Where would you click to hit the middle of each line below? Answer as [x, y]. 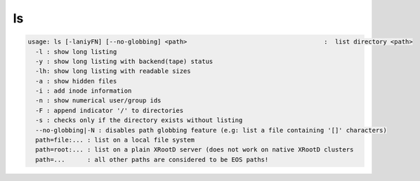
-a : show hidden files [76, 81]
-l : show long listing [76, 52]
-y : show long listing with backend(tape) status [124, 61]
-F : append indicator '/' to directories [110, 110]
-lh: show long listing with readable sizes [113, 71]
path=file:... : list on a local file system [115, 140]
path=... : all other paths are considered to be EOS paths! [152, 159]
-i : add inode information [84, 91]
